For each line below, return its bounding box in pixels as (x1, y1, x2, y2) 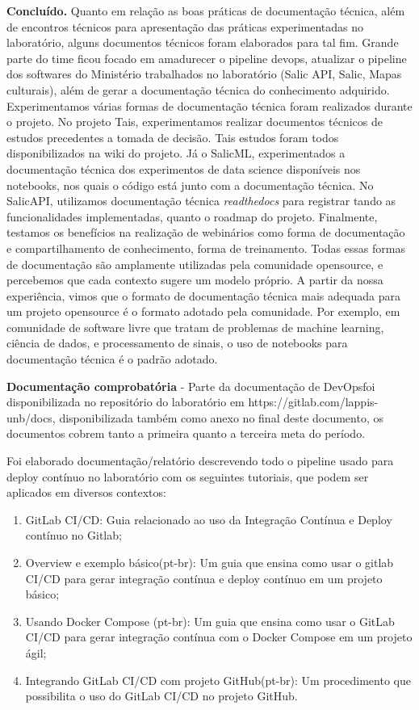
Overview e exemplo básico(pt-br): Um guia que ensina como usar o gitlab (25, 554, 394, 570)
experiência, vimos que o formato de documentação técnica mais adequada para (6, 287, 400, 304)
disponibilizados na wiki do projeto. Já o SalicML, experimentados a (6, 145, 346, 162)
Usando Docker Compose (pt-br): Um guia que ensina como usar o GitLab (25, 612, 395, 629)
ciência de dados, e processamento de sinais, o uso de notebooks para (6, 334, 348, 351)
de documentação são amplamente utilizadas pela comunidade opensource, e (6, 255, 383, 272)
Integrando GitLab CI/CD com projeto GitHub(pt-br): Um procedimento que (25, 671, 411, 688)
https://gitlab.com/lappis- (248, 393, 379, 410)
